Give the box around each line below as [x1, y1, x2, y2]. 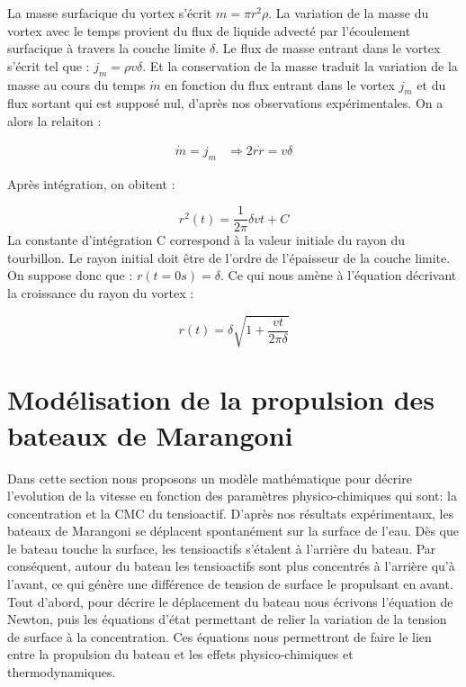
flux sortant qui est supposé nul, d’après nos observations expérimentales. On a [7, 94, 444, 113]
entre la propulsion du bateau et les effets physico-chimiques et [7, 645, 354, 664]
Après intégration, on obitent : [7, 174, 175, 193]
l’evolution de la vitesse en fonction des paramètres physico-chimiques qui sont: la [7, 486, 457, 505]
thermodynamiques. [7, 663, 116, 682]
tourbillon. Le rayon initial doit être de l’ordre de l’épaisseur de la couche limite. [7, 248, 451, 267]
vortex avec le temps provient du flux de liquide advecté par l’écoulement [7, 21, 411, 40]
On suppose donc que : [7, 266, 133, 285]
